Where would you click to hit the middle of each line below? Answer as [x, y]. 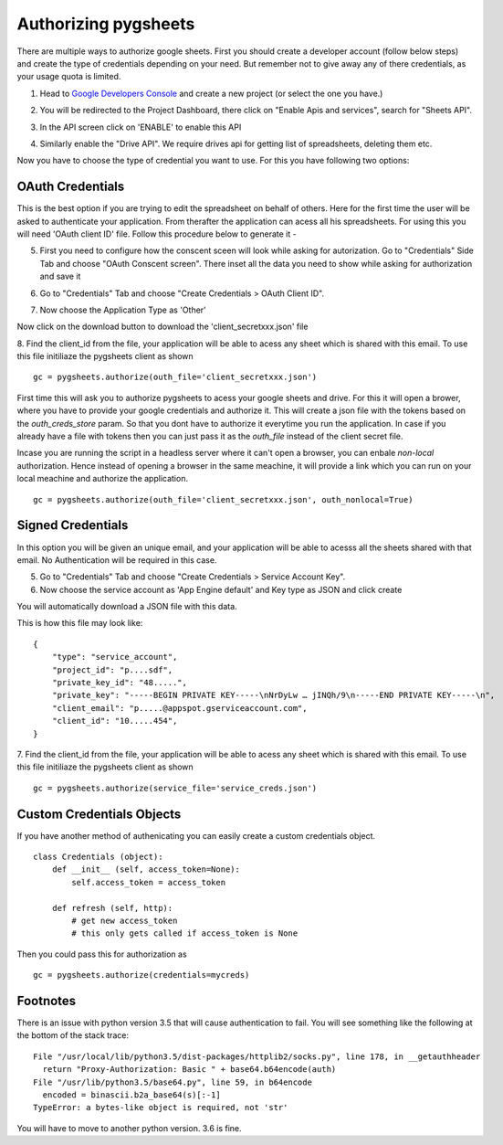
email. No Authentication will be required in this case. [117, 560]
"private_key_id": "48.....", [119, 683]
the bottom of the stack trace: [73, 1035]
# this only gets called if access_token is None [185, 933]
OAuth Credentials [71, 187]
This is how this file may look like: [80, 623]
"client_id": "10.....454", [115, 721]
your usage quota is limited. [69, 77]
